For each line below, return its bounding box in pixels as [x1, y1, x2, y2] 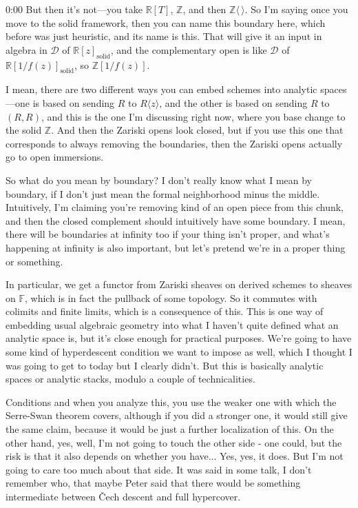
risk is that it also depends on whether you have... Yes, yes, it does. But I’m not [6, 449, 344, 463]
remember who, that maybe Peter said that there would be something [6, 476, 301, 490]
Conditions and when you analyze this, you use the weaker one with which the [6, 394, 337, 409]
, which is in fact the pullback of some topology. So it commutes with [25, 290, 317, 305]
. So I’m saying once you [244, 2, 348, 16]
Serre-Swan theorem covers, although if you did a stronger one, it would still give [6, 408, 348, 423]
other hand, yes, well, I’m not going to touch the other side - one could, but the [6, 435, 342, 449]
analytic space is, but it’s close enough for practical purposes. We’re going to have [6, 331, 352, 345]
